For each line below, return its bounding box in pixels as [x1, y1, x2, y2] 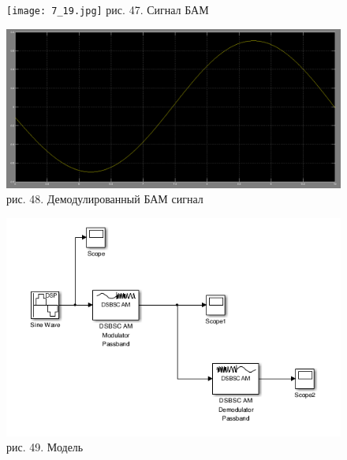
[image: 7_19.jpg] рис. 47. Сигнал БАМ [6, 2, 209, 17]
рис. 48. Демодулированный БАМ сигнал [6, 191, 203, 207]
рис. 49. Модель [6, 439, 84, 455]
